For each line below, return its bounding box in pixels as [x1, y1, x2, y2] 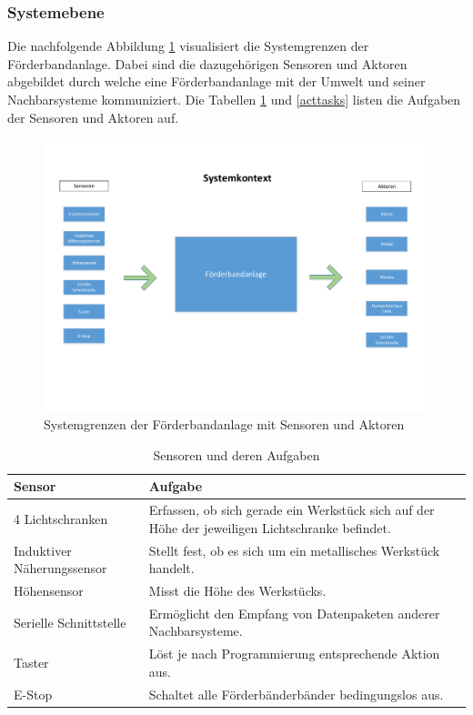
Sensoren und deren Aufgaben [153, 445, 320, 464]
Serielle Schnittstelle [14, 612, 126, 631]
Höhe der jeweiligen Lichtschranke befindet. [148, 518, 391, 537]
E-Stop [14, 684, 53, 703]
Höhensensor [14, 581, 84, 600]
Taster [14, 653, 49, 672]
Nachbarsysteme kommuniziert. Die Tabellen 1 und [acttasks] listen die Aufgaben [7, 90, 461, 108]
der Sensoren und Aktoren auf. [7, 107, 179, 126]
